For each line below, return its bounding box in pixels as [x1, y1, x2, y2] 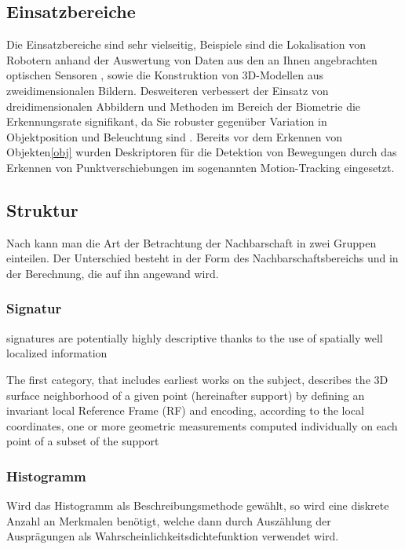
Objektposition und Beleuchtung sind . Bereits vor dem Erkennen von [6, 128, 342, 145]
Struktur [6, 197, 78, 221]
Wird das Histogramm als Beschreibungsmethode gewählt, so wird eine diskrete [6, 497, 389, 514]
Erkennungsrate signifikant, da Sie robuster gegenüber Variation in [6, 113, 327, 130]
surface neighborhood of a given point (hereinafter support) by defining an [6, 386, 365, 403]
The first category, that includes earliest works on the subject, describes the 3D [6, 371, 389, 387]
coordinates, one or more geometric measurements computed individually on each [6, 417, 398, 434]
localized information [6, 345, 108, 361]
